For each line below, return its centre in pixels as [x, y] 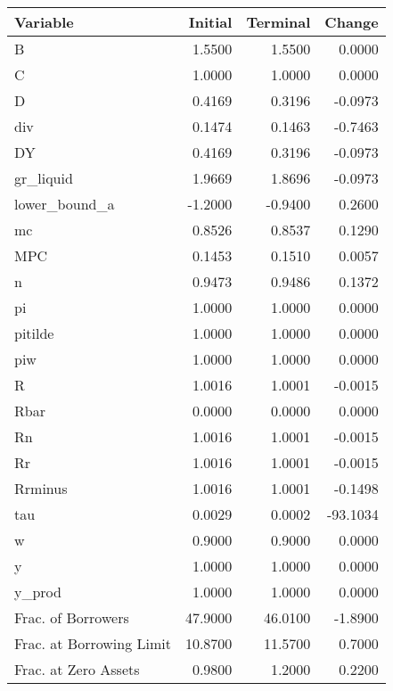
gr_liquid [44, 178]
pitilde [34, 333]
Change [352, 22]
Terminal [278, 22]
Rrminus [41, 488]
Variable [44, 22]
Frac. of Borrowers [72, 617]
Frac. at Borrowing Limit [93, 643]
